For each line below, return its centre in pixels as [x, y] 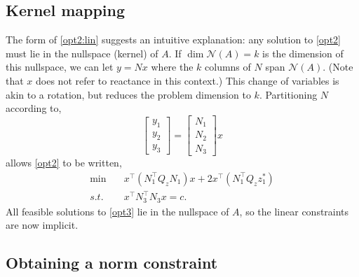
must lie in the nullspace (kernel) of [82, 53]
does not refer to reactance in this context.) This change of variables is [188, 80]
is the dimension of [303, 53]
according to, [34, 108]
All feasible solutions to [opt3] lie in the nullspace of [117, 211]
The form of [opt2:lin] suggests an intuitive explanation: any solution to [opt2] [173, 40]
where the [172, 67]
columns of [228, 67]
